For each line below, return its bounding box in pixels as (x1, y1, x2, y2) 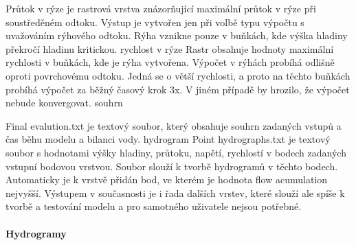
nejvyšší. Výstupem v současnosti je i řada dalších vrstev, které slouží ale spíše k (5, 185, 345, 200)
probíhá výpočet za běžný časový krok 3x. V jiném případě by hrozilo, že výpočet (5, 82, 350, 96)
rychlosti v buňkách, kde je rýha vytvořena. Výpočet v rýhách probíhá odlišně (5, 55, 335, 69)
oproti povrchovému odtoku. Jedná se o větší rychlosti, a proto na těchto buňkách (5, 68, 351, 82)
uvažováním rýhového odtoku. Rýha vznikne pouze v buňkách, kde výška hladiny (5, 28, 348, 43)
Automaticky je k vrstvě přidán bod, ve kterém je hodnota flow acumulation (5, 172, 328, 187)
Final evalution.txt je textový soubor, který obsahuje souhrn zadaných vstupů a (5, 118, 342, 132)
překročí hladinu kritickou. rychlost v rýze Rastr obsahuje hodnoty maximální (5, 41, 334, 56)
